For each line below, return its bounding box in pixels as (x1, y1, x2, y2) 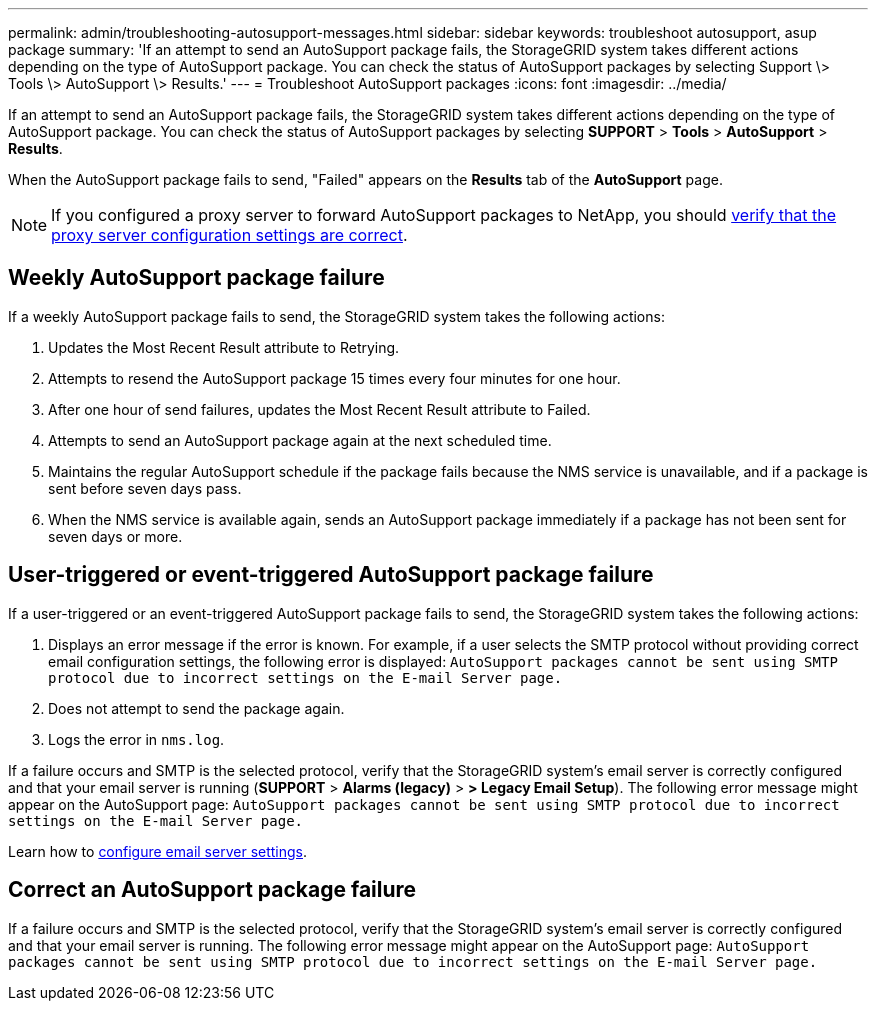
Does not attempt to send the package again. (48, 699, 345, 717)
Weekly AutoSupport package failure (8, 265, 385, 291)
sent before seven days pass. (48, 479, 242, 497)
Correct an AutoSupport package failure (8, 877, 417, 903)
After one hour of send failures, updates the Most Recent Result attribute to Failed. (48, 400, 591, 418)
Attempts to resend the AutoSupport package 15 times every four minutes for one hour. (48, 369, 621, 387)
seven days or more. (48, 527, 183, 545)
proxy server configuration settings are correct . (51, 225, 408, 245)
